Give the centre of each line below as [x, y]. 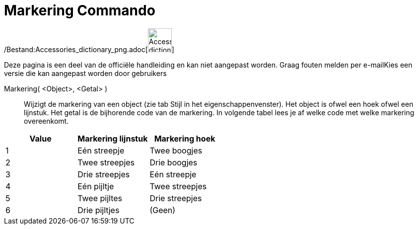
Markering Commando [80, 10]
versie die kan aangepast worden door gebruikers [85, 73]
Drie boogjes [174, 162]
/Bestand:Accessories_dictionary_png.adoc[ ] [89, 49]
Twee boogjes [176, 150]
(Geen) [163, 210]
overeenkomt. [46, 121]
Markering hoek [185, 138]
